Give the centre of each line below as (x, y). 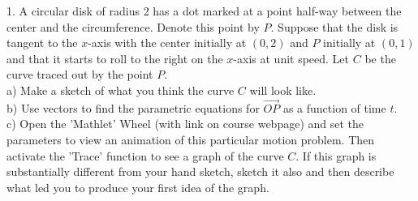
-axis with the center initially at (167, 43)
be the (380, 58)
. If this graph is (336, 155)
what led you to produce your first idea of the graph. (138, 187)
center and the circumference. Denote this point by (133, 26)
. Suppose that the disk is (334, 26)
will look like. (283, 90)
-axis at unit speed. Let (291, 58)
